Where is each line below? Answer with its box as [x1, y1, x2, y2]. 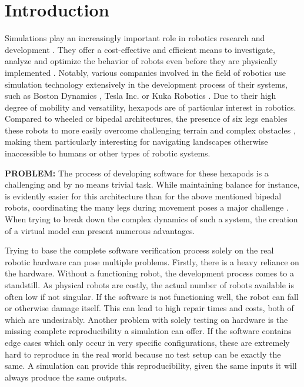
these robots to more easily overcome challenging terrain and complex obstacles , [5, 124, 296, 136]
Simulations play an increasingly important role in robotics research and [5, 32, 265, 44]
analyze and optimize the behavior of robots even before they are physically [5, 55, 278, 67]
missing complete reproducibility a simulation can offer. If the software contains [5, 325, 292, 337]
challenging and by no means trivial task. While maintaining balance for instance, [5, 178, 300, 191]
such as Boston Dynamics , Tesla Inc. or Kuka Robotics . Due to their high [5, 89, 276, 102]
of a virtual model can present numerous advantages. [5, 224, 195, 236]
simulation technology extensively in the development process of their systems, [5, 78, 288, 90]
